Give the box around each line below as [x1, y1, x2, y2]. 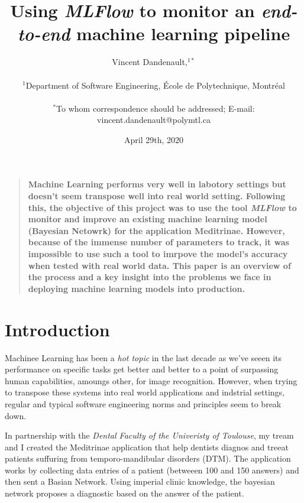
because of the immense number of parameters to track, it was [28, 236, 289, 248]
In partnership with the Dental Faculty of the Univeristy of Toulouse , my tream [5, 429, 294, 442]
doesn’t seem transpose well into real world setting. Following [28, 190, 286, 202]
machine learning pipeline [76, 21, 290, 46]
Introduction [5, 317, 110, 341]
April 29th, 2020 [124, 133, 183, 145]
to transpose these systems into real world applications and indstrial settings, [5, 386, 285, 398]
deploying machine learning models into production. [28, 282, 245, 294]
